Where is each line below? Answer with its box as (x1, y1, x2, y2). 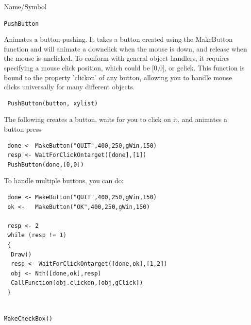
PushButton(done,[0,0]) (7, 161, 84, 168)
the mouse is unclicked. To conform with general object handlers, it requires (4, 53, 230, 63)
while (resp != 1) (7, 232, 67, 239)
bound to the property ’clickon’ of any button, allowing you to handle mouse (4, 72, 232, 82)
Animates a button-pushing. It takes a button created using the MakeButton (4, 34, 233, 44)
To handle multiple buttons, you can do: (4, 175, 124, 186)
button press (4, 124, 41, 134)
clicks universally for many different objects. (4, 82, 135, 92)
